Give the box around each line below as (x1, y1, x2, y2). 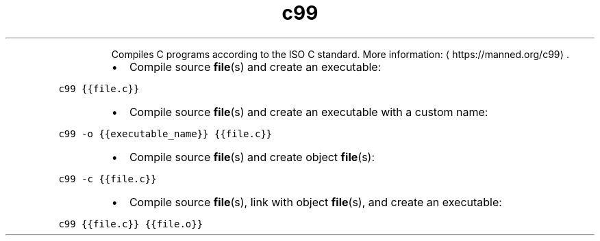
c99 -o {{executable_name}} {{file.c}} (58, 128, 273, 139)
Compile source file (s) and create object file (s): (129, 150, 375, 164)
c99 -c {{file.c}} (58, 173, 157, 184)
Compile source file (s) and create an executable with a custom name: (129, 104, 488, 119)
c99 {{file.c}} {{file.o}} (58, 218, 203, 229)
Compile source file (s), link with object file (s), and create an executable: (129, 195, 502, 209)
